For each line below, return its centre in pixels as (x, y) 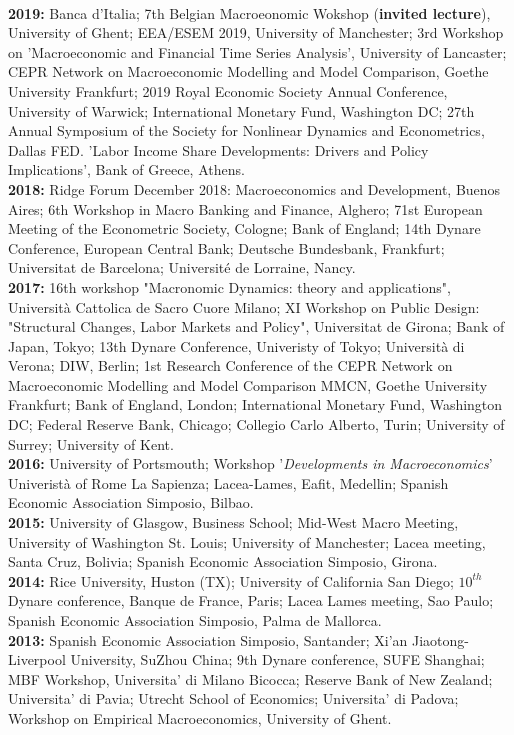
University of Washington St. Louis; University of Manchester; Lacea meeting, (247, 541)
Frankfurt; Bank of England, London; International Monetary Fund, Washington (255, 404)
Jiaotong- (440, 639)
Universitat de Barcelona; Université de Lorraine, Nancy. (182, 267)
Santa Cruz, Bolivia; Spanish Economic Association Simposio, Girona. (223, 561)
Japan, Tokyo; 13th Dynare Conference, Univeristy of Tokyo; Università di (236, 345)
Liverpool (37, 659)
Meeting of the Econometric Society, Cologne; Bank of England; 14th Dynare (244, 228)
